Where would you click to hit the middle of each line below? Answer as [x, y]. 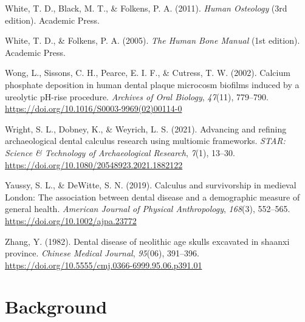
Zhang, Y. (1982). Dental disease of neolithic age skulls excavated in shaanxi [147, 241]
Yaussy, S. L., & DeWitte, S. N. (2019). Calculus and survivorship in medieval [151, 185]
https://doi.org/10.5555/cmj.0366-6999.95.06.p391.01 [104, 265]
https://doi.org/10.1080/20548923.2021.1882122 [94, 164]
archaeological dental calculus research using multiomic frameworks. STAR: [145, 141]
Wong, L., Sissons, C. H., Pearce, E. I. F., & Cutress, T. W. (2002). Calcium [148, 73]
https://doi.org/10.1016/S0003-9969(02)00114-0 [94, 108]
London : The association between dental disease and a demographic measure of [152, 197]
